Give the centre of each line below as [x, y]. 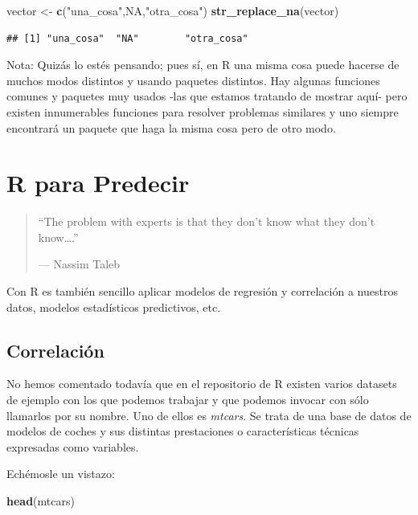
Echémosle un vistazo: [61, 474]
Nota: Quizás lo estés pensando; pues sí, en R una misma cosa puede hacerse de [203, 65]
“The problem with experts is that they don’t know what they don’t [207, 221]
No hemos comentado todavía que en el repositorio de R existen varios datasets [202, 384]
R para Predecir [98, 183]
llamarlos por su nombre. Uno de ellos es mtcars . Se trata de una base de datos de [209, 415]
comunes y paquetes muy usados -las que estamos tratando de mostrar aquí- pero [207, 96]
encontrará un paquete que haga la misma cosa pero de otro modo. [171, 127]
